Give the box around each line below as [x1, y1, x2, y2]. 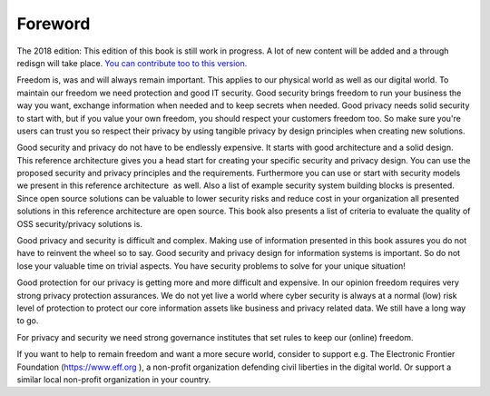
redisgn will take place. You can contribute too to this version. [16, 57, 248, 68]
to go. [16, 315, 39, 326]
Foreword [16, 14, 91, 34]
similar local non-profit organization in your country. [16, 373, 211, 385]
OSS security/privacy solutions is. [16, 218, 142, 229]
